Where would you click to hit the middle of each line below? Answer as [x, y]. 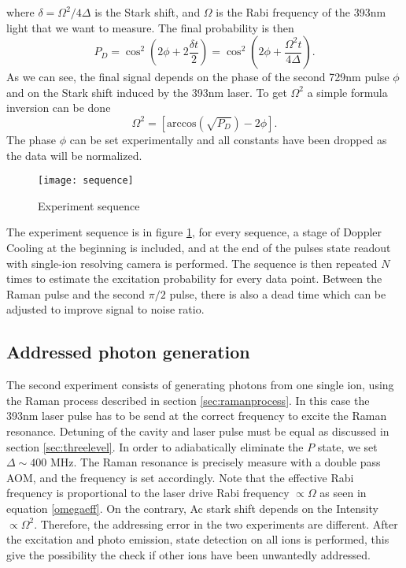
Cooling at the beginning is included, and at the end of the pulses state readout [199, 247]
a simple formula [347, 92]
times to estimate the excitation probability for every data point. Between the [194, 278]
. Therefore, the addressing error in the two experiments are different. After [216, 523]
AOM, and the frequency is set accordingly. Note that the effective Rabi [180, 477]
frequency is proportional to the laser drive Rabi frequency [148, 493]
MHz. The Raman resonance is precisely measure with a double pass [215, 462]
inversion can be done [59, 108]
